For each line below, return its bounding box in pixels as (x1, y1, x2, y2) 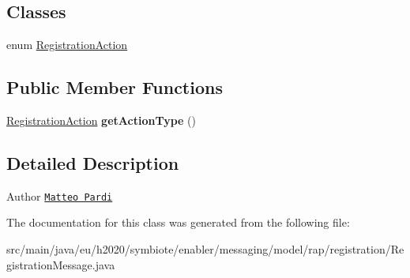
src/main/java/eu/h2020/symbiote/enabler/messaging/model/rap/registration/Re (6, 241, 404, 257)
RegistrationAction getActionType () (6, 112, 196, 128)
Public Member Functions (6, 75, 223, 100)
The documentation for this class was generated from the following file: (6, 214, 350, 231)
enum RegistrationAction (6, 36, 128, 53)
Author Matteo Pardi (6, 187, 113, 204)
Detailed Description (6, 150, 179, 175)
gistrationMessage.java (6, 256, 115, 272)
